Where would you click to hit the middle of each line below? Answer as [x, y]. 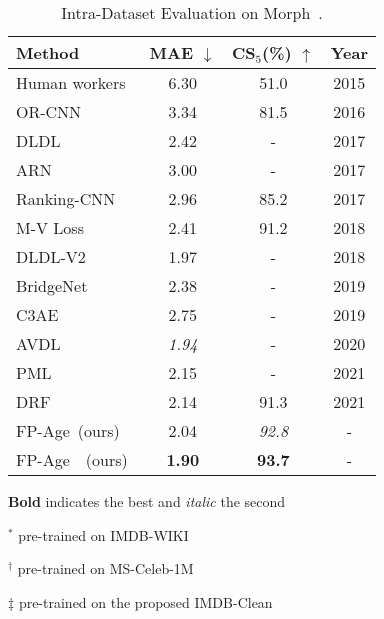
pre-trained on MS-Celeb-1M [105, 568]
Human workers [71, 82]
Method [48, 52]
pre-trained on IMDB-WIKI [103, 534]
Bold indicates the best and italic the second [147, 501]
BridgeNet [52, 285]
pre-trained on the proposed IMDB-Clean [145, 601]
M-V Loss [50, 227]
